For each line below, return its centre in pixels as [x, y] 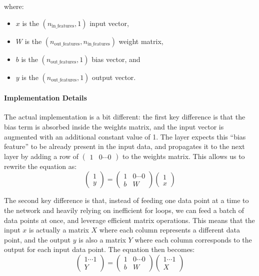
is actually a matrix [59, 230]
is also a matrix [102, 239]
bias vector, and [116, 59]
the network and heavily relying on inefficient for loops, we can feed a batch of [124, 210]
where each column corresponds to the [193, 239]
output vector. [114, 77]
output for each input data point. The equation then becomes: [99, 249]
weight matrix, [141, 41]
